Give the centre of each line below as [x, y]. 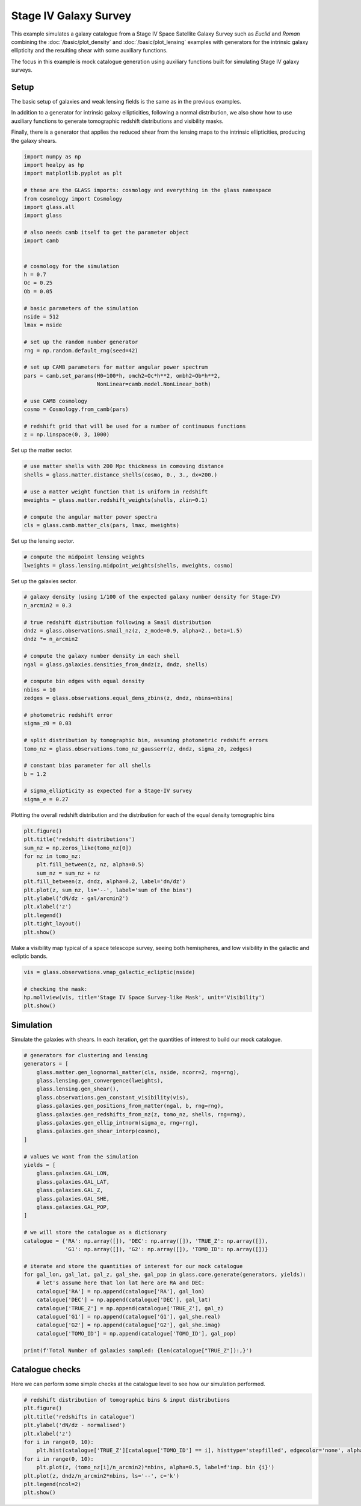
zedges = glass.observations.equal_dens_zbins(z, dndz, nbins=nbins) [128, 698]
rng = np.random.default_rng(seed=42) [81, 350]
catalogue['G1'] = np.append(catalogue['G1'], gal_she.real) [128, 1317]
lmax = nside [43, 325]
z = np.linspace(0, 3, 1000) [67, 435]
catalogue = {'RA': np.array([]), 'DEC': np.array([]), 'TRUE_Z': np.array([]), [146, 1241]
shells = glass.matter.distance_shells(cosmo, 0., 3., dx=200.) [121, 475]
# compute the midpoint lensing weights [84, 557]
